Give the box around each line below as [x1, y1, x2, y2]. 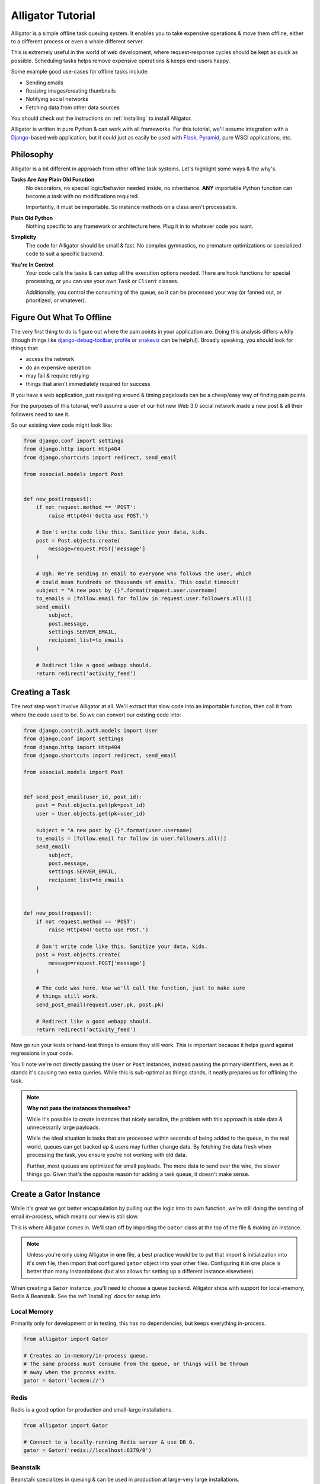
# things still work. [36, 993, 99, 1000]
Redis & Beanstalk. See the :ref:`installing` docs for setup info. [11, 1292, 162, 1299]
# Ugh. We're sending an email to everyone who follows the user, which [36, 570, 252, 577]
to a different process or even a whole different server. [11, 37, 145, 45]
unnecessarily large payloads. [27, 1124, 100, 1131]
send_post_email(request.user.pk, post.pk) [36, 1001, 164, 1008]
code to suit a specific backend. [25, 250, 104, 258]
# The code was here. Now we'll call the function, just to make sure [36, 984, 246, 991]
